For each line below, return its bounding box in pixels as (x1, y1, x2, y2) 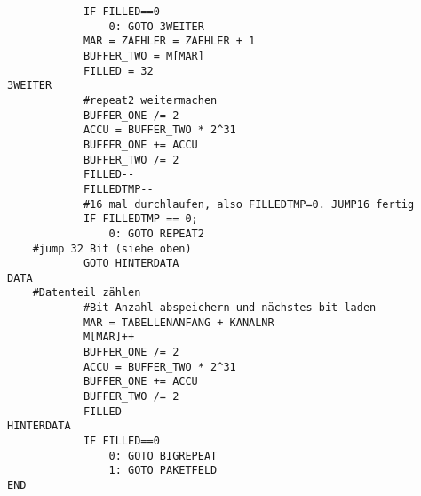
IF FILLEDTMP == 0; (83, 212, 198, 226)
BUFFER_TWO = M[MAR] (83, 49, 204, 62)
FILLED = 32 (83, 64, 154, 77)
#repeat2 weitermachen (83, 93, 218, 107)
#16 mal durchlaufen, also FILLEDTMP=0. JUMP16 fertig (83, 197, 415, 211)
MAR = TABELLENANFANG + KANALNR (83, 316, 274, 329)
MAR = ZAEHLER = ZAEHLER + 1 (83, 35, 256, 48)
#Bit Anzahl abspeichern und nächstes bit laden (83, 301, 377, 315)
